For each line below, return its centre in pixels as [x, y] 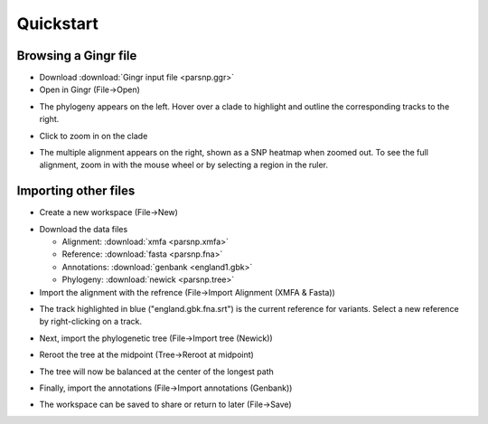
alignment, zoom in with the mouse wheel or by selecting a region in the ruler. [184, 165]
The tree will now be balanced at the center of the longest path [157, 372]
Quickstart [58, 24]
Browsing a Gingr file [77, 56]
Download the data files [84, 229]
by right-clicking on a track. [90, 322]
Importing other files [76, 191]
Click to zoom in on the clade [94, 136]
